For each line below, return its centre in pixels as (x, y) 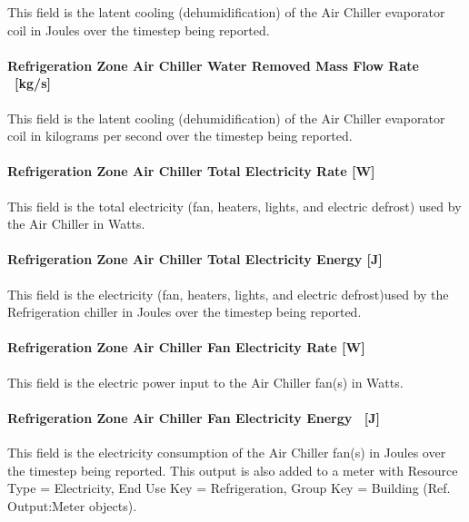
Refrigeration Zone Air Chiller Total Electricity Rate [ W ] (191, 171)
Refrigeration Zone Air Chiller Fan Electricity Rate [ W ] (186, 347)
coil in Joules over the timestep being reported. (139, 30)
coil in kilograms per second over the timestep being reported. (180, 136)
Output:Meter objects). (72, 505)
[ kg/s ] (33, 83)
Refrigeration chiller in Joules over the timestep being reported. (185, 312)
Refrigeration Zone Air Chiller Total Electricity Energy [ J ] (195, 259)
